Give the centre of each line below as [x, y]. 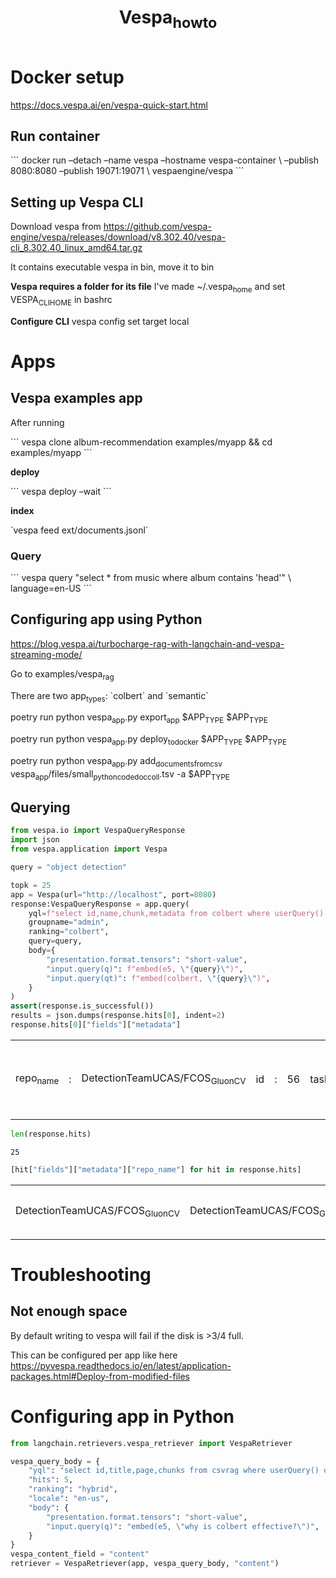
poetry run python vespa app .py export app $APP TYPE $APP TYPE [139, 718]
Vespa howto [168, 19]
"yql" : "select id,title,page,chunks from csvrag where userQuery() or [180, 1471]
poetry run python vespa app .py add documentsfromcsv [116, 762]
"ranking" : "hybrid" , [73, 1489]
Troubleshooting [81, 1274]
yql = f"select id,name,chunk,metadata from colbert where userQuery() [176, 913]
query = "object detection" [69, 867]
